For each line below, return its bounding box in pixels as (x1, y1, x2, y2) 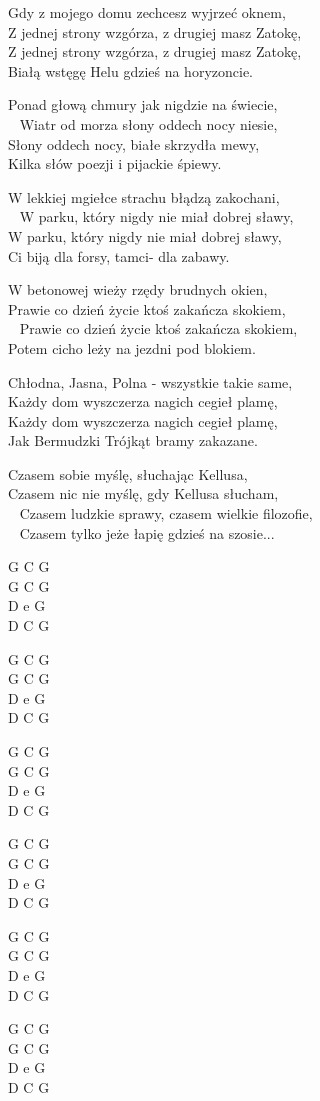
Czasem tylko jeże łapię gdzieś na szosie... (19, 522, 275, 543)
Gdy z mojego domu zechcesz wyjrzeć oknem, (8, 2, 286, 22)
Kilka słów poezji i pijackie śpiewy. (8, 153, 222, 174)
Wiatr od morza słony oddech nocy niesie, (19, 113, 278, 134)
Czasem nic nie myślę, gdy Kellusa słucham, (8, 483, 279, 504)
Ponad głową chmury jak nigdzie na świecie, (8, 94, 278, 115)
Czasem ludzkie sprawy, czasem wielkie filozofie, (19, 503, 313, 524)
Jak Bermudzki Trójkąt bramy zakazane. (8, 430, 258, 451)
